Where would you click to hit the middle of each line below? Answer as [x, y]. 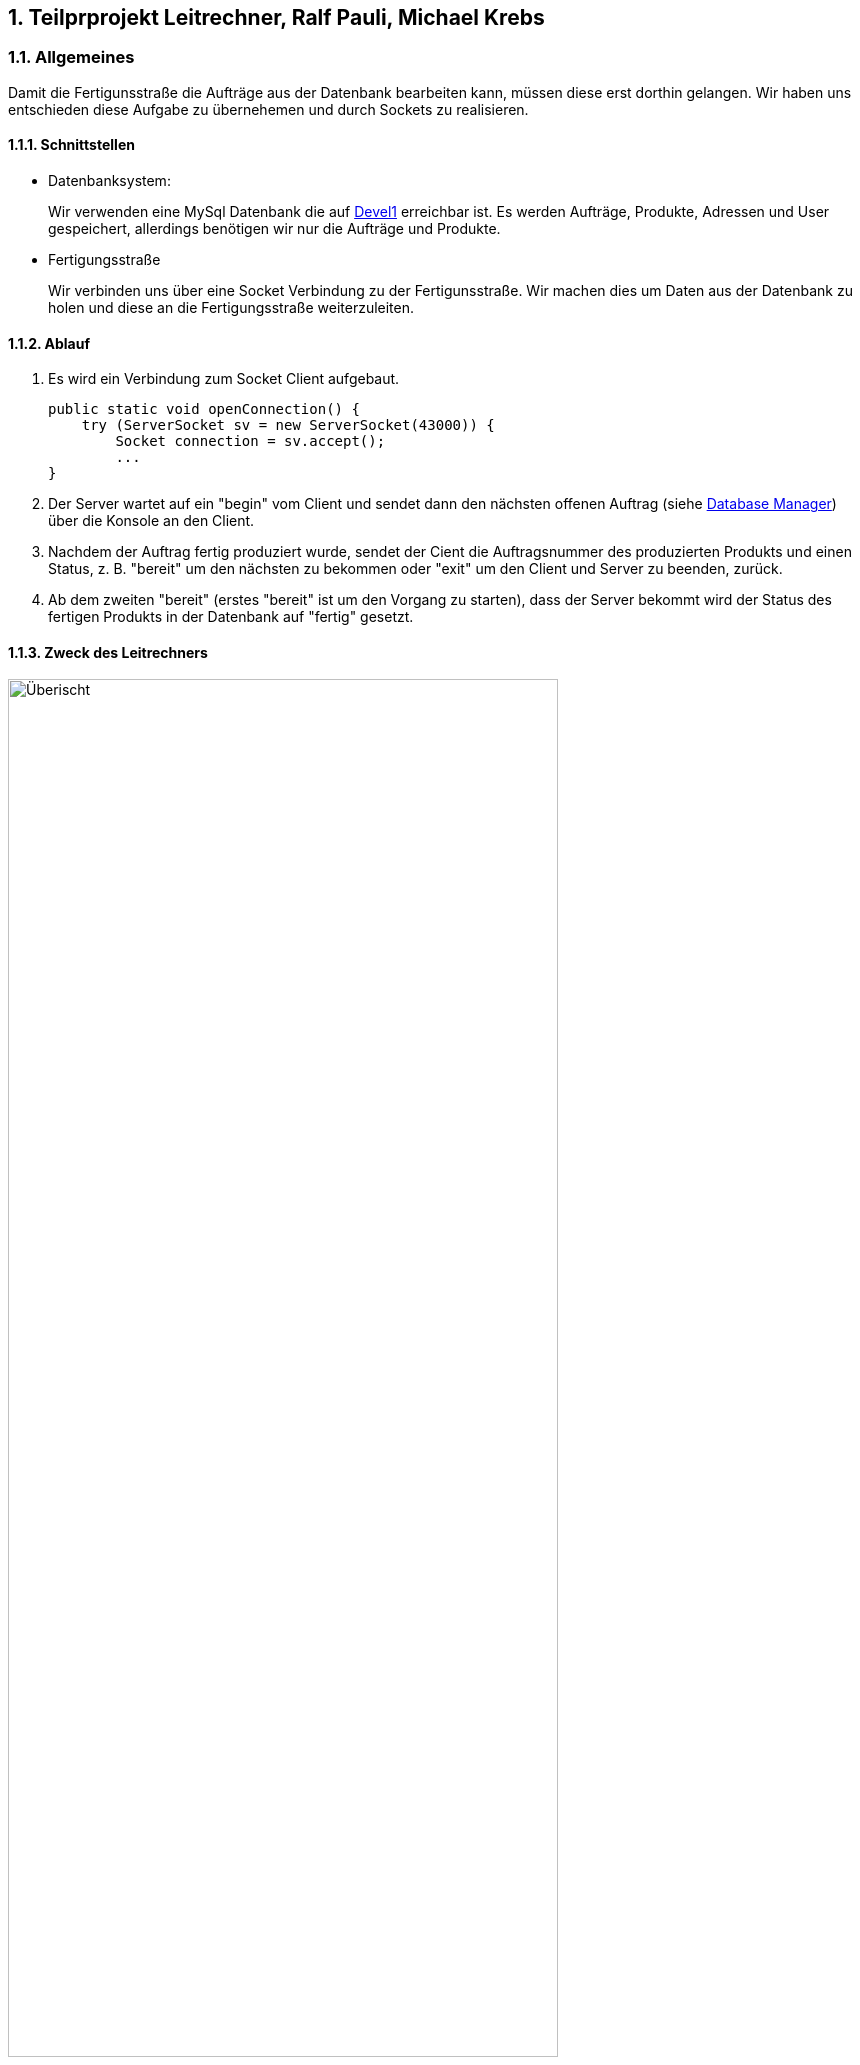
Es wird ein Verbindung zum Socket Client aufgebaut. [224, 379]
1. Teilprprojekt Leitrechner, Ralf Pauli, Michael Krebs [276, 17]
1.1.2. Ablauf [49, 343]
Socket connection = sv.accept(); [250, 441]
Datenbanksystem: [109, 181]
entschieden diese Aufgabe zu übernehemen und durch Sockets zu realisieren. [268, 109]
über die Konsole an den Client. [151, 521]
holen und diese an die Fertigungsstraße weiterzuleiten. [231, 308]
